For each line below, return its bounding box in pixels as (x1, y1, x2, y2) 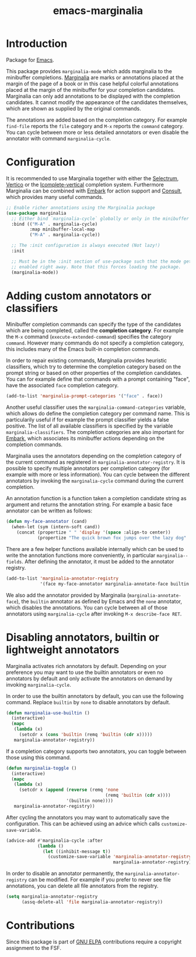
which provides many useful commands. (6, 193, 104, 200)
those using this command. (6, 753, 71, 761)
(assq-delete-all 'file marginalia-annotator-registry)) (21, 899, 163, 905)
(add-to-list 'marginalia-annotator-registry (6, 575, 118, 581)
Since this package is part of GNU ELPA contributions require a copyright (6, 938, 182, 945)
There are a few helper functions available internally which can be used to (6, 545, 184, 552)
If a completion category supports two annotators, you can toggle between (6, 748, 187, 755)
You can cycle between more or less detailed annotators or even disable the (6, 129, 189, 136)
